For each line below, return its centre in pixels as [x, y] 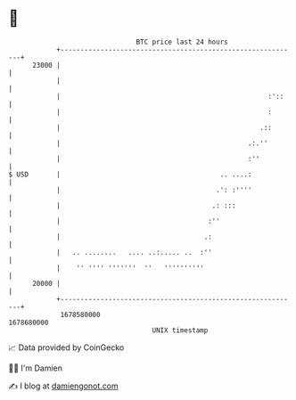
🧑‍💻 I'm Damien [36, 368]
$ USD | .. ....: [130, 174]
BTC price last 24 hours [182, 42]
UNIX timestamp [180, 330]
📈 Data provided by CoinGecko [66, 347]
